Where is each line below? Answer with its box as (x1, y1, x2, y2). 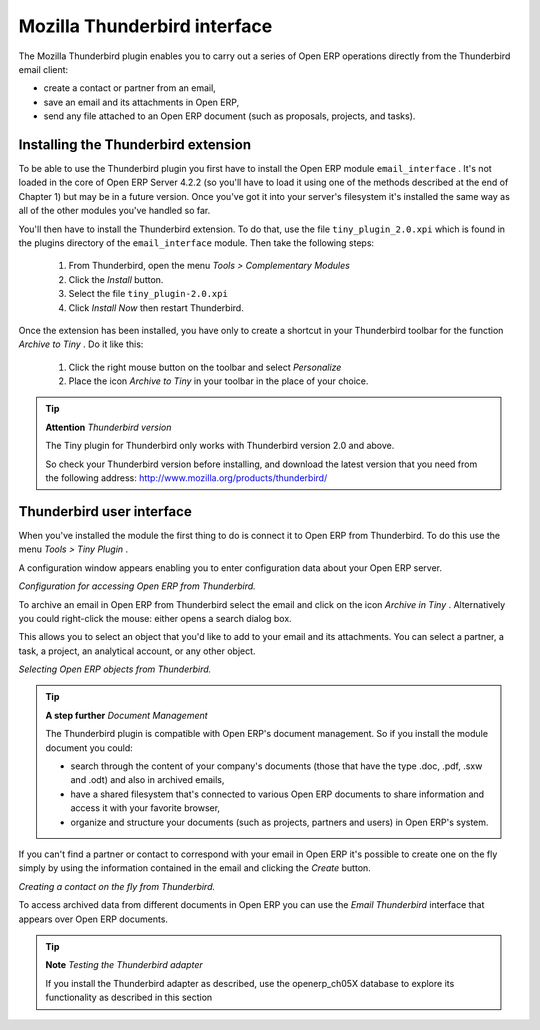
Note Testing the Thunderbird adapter (45, 959, 204, 971)
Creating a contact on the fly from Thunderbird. (18, 880, 216, 892)
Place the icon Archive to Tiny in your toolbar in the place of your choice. (68, 375, 369, 387)
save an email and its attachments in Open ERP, (43, 96, 240, 108)
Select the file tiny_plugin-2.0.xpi (68, 288, 229, 300)
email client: (18, 63, 69, 75)
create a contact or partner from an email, (43, 82, 217, 94)
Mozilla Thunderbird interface (18, 15, 273, 37)
